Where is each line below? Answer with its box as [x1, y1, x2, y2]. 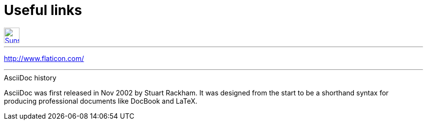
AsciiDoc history [4, 73, 57, 82]
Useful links [4, 2, 82, 18]
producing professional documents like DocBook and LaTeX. [4, 96, 197, 105]
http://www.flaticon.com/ [4, 54, 84, 62]
